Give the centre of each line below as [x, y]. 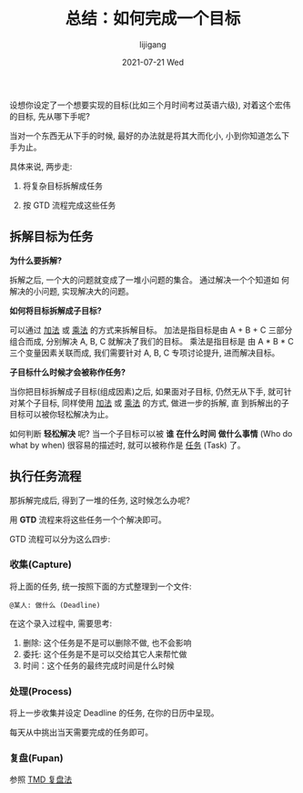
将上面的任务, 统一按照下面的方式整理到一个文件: [101, 586]
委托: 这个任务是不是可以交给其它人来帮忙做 [105, 654]
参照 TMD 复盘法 [41, 779]
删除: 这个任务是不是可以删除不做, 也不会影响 [107, 643]
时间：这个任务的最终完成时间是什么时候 [98, 665]
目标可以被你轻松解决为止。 [61, 414]
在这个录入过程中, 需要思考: [61, 623]
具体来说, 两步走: [41, 166]
